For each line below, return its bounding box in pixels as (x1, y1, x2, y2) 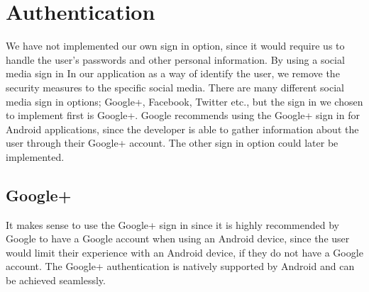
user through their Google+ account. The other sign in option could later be (6, 135, 338, 150)
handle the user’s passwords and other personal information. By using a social (6, 52, 345, 67)
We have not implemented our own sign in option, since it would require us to (6, 38, 345, 53)
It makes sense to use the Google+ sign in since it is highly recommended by (6, 217, 339, 232)
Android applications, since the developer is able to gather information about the (6, 121, 359, 136)
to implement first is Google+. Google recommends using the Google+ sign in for (6, 108, 360, 123)
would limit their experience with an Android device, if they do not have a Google (6, 245, 363, 259)
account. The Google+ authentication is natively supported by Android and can (6, 259, 355, 274)
